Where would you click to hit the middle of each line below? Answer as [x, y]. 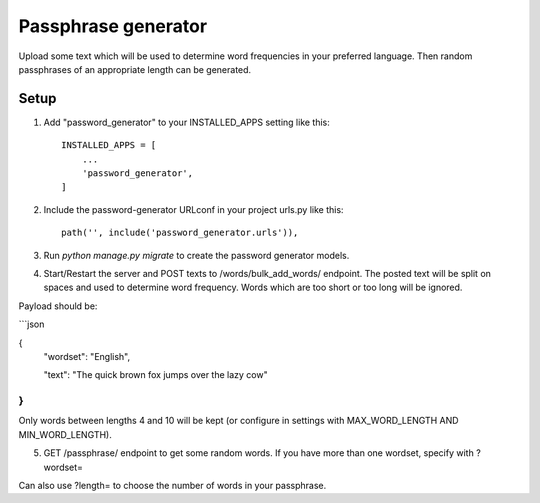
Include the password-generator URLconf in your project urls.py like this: [193, 209]
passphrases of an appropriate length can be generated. [135, 69]
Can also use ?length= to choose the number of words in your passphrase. [172, 486]
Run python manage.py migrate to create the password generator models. [196, 255]
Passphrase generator [113, 26]
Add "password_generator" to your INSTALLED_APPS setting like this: [186, 122]
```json [31, 324]
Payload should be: [58, 306]
